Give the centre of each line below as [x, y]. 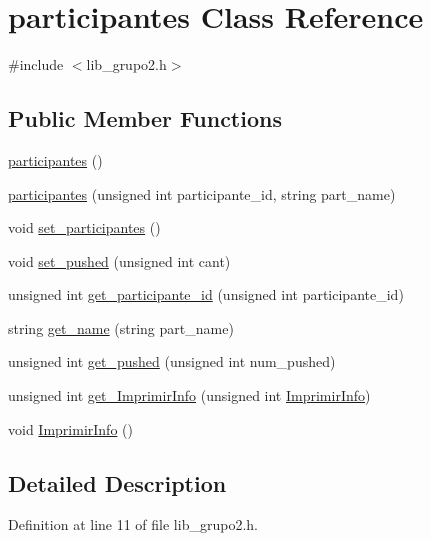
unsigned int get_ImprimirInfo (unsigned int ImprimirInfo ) [189, 395]
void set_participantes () [84, 227]
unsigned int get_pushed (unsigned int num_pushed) [172, 361]
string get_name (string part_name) [121, 327]
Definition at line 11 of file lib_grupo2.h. [133, 524]
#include [36, 64]
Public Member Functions [145, 118]
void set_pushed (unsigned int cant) [119, 260]
